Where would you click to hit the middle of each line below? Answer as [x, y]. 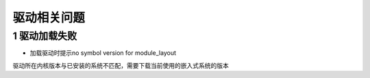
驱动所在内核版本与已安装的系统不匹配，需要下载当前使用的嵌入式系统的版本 [121, 65]
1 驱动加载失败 [45, 36]
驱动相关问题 [49, 18]
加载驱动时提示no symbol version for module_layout [103, 53]
